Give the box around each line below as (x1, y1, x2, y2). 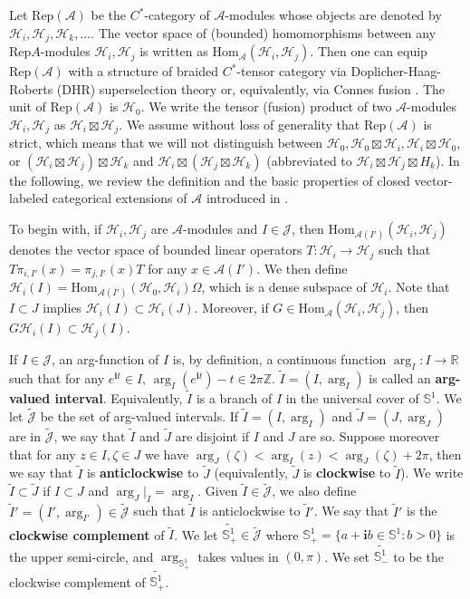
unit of (9, 97, 46, 116)
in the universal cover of (285, 389, 419, 408)
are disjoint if (175, 427, 250, 446)
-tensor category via (236, 62, 347, 81)
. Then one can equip (310, 42, 427, 61)
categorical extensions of (52, 188, 187, 208)
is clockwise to (302, 463, 391, 482)
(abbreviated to (266, 150, 352, 169)
